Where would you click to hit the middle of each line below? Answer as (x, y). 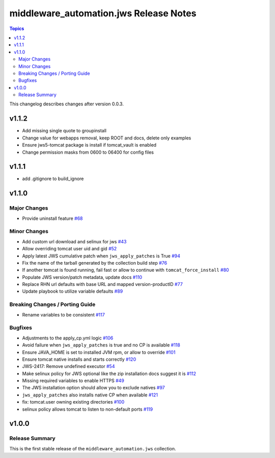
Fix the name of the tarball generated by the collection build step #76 (95, 263)
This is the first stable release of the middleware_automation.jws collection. (93, 448)
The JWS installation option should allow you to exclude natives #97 (93, 388)
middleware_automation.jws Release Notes (103, 13)
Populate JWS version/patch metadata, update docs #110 (82, 277)
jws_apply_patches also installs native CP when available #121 (90, 395)
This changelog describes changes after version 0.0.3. (67, 104)
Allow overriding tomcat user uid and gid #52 (70, 249)
